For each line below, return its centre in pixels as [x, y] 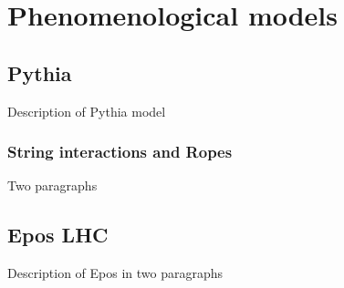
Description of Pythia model [87, 111]
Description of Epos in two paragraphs [115, 273]
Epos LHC [58, 235]
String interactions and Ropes [120, 152]
